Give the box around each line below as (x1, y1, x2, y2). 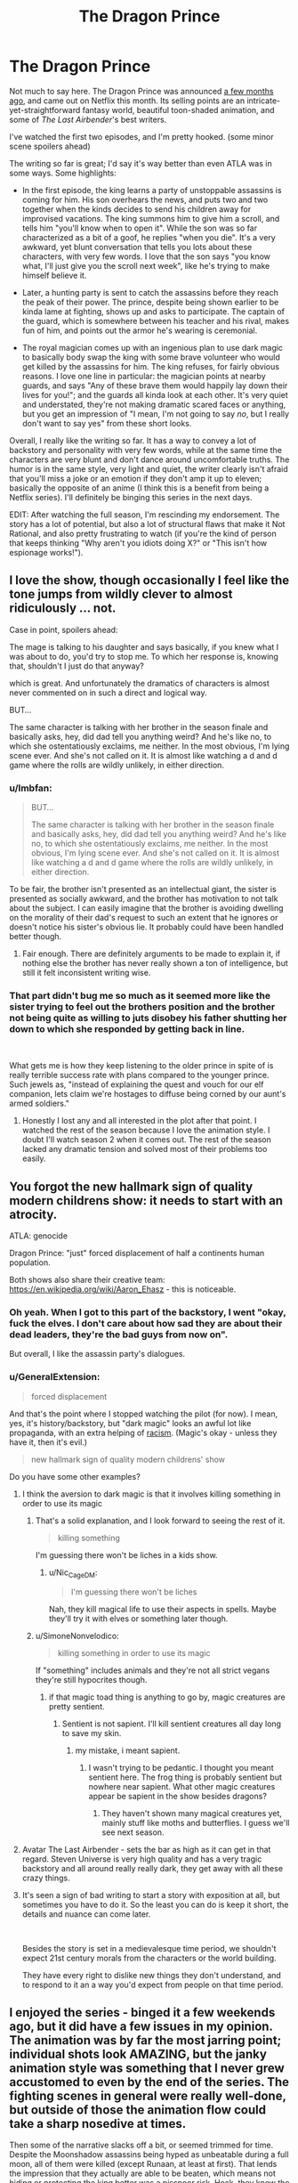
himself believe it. (21, 270, 87, 280)
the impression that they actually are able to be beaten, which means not (9, 2168, 276, 2179)
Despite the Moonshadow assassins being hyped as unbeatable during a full (9, 2149, 289, 2160)
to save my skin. (61, 1727, 122, 1738)
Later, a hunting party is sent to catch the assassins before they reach (21, 287, 278, 297)
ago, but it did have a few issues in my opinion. (9, 2018, 273, 2033)
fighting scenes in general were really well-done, (9, 2088, 286, 2103)
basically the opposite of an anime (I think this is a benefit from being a (9, 483, 270, 493)
